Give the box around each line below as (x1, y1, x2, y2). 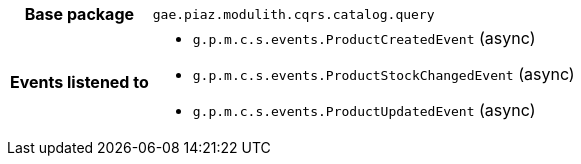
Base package (24, 4, 135, 24)
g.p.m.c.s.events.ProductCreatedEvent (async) (192, 28, 536, 48)
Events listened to (10, 72, 149, 92)
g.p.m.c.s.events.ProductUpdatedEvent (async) (192, 100, 536, 120)
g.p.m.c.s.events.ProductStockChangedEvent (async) (192, 64, 575, 84)
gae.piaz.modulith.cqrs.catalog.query (152, 6, 435, 22)
